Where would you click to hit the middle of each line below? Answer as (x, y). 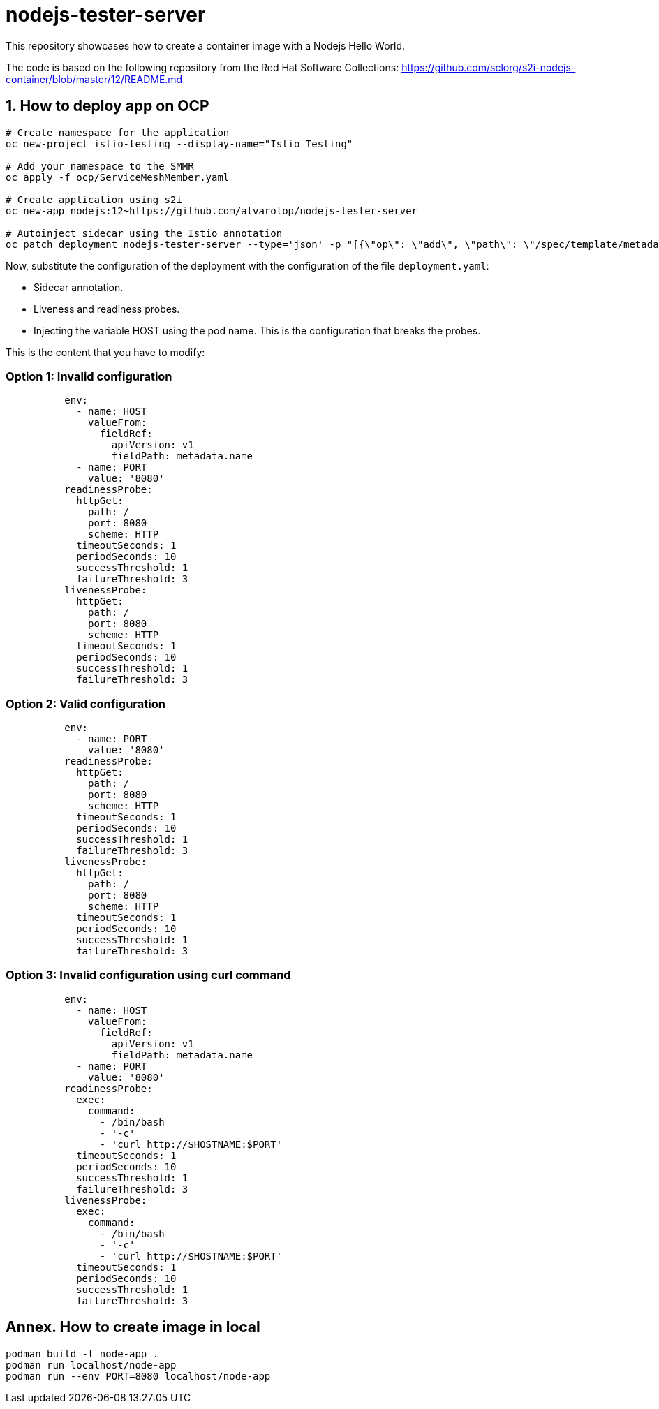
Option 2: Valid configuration (86, 703)
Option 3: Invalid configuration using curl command (148, 975)
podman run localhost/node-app (91, 1365)
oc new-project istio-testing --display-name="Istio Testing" (179, 143)
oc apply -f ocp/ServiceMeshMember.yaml (118, 177)
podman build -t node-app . (82, 1353)
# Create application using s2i (94, 199)
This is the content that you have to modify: (105, 352)
